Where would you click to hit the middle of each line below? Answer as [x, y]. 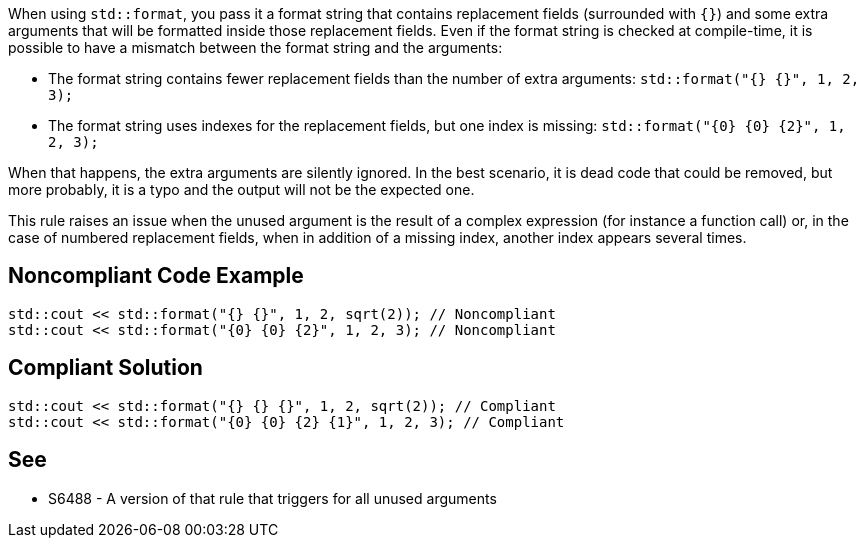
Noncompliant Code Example [156, 276]
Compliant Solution [105, 368]
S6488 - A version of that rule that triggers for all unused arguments [272, 498]
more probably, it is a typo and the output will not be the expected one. [241, 189]
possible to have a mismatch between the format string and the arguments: [255, 47]
